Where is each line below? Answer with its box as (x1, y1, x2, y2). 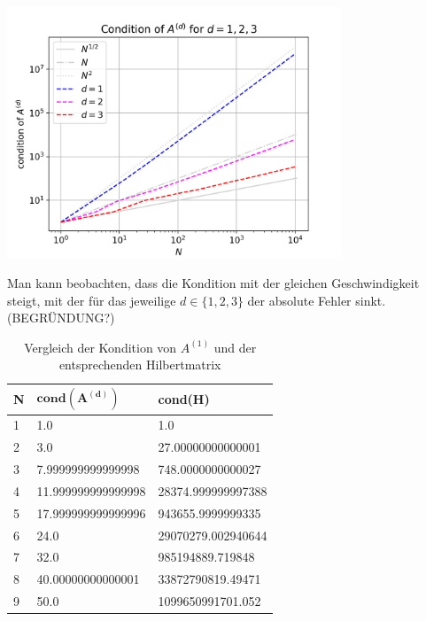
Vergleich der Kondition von (24, 338, 177, 356)
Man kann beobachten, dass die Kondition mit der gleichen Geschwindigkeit (7, 274, 420, 292)
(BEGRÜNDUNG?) (7, 308, 115, 327)
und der (213, 338, 257, 356)
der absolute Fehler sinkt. (247, 291, 386, 309)
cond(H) (158, 389, 210, 408)
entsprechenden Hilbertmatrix (58, 355, 221, 374)
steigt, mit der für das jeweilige (7, 291, 176, 309)
